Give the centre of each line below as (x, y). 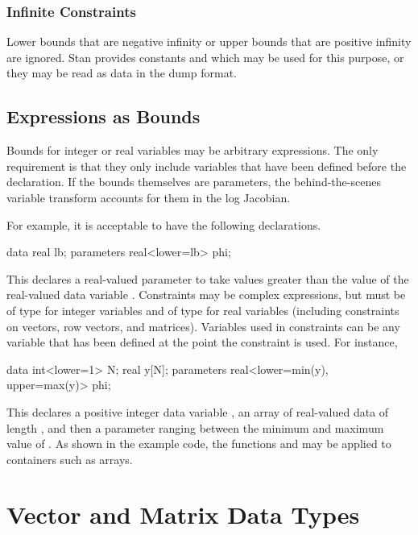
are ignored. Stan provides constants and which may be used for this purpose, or (205, 57)
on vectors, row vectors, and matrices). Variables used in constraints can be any (203, 326)
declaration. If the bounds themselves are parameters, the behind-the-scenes (194, 182)
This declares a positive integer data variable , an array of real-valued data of (198, 411)
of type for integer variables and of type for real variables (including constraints (203, 310)
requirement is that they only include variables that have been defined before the (207, 166)
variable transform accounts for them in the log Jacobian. (149, 197)
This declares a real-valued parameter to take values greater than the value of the (208, 278)
